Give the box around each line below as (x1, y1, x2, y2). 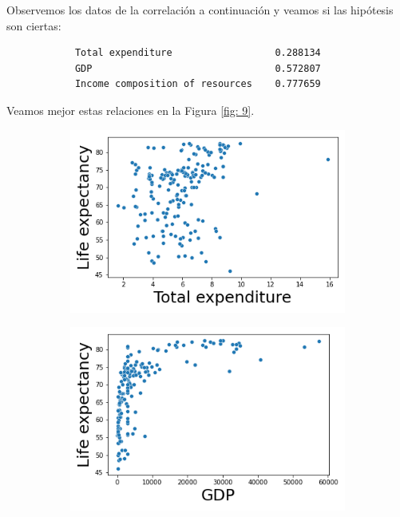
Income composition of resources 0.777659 (74, 78, 321, 90)
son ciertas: (6, 17, 61, 34)
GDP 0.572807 (74, 62, 321, 74)
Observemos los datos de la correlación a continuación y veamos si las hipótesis (6, 2, 394, 18)
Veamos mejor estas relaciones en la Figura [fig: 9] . (6, 101, 255, 118)
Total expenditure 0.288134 (74, 47, 321, 59)
